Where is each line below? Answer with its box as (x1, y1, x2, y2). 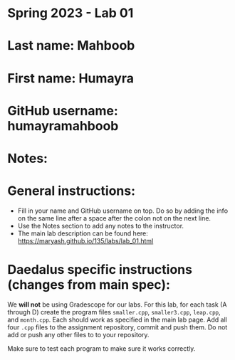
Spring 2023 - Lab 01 (7, 5, 134, 21)
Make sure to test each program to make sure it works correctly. (7, 344, 196, 353)
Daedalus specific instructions (7, 262, 192, 278)
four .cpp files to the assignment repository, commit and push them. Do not (7, 322, 228, 332)
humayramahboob (7, 117, 119, 134)
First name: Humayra (7, 70, 134, 86)
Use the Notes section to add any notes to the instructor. (17, 221, 184, 230)
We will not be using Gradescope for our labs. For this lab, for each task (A (7, 300, 227, 309)
